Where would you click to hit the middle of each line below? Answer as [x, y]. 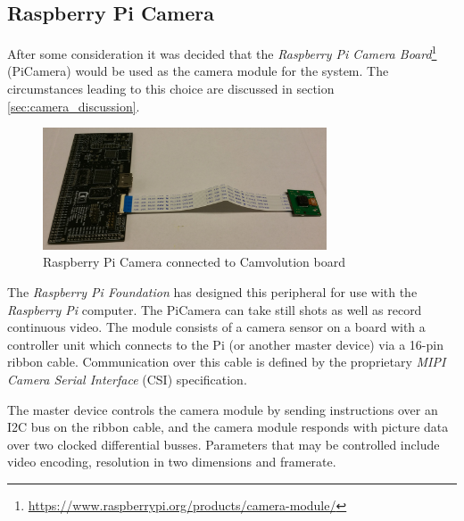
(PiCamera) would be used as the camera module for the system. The [198, 71]
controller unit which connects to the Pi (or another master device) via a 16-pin [225, 344]
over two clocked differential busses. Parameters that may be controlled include [224, 444]
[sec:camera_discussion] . [74, 106]
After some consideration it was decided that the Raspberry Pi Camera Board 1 [222, 52]
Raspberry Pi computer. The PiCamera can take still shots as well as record [215, 309]
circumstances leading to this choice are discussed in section [171, 89]
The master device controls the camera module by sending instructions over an [223, 409]
